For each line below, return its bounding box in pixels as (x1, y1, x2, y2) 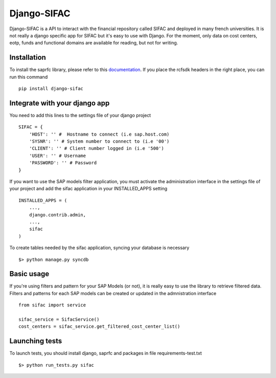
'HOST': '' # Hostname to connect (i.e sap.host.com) (29, 131, 170, 137)
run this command (9, 74, 48, 80)
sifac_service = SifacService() (18, 317, 100, 322)
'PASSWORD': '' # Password (29, 160, 97, 166)
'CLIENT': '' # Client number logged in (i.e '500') (29, 146, 165, 151)
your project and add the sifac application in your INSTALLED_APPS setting (9, 186, 168, 192)
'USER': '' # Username (29, 152, 86, 159)
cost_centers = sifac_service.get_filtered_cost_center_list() (18, 324, 180, 329)
